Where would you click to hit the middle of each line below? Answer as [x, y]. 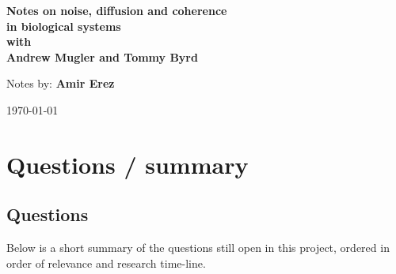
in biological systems [64, 26]
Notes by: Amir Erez [61, 83]
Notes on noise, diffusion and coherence [117, 10]
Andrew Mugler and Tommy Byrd [102, 56]
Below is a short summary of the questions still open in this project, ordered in [198, 248]
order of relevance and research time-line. [106, 263]
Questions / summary [128, 164]
